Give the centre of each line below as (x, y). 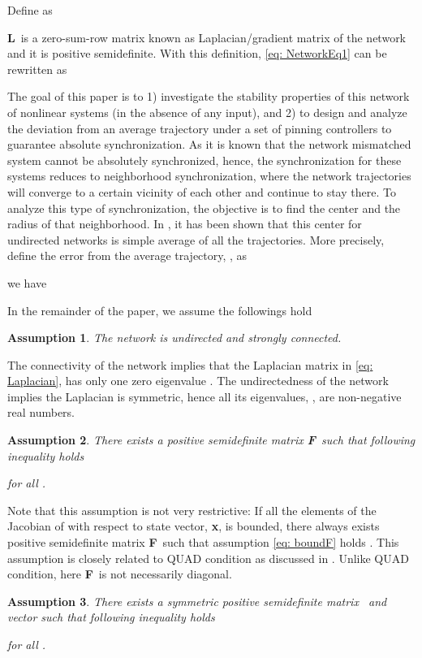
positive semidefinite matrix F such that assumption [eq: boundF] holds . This (203, 542)
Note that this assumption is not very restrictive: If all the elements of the (192, 510)
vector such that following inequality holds (111, 617)
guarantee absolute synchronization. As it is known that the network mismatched (209, 144)
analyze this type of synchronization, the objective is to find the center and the (204, 208)
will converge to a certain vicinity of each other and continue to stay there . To (202, 191)
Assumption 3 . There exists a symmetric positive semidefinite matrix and (197, 601)
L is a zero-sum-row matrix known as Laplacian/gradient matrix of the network (207, 37)
